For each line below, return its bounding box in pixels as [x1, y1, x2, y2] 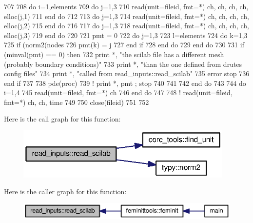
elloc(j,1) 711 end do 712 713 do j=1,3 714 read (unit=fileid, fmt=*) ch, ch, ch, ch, [4, 11, 249, 21]
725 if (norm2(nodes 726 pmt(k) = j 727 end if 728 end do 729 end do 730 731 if [4, 40, 244, 50]
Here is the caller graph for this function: [4, 186, 127, 196]
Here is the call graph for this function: [4, 113, 121, 123]
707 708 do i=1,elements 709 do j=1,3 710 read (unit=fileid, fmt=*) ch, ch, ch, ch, [4, 1, 249, 11]
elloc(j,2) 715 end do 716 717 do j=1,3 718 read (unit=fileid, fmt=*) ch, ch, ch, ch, [4, 20, 249, 31]
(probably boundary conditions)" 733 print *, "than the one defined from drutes [4, 59, 242, 69]
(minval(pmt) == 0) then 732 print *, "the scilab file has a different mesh [4, 49, 224, 59]
